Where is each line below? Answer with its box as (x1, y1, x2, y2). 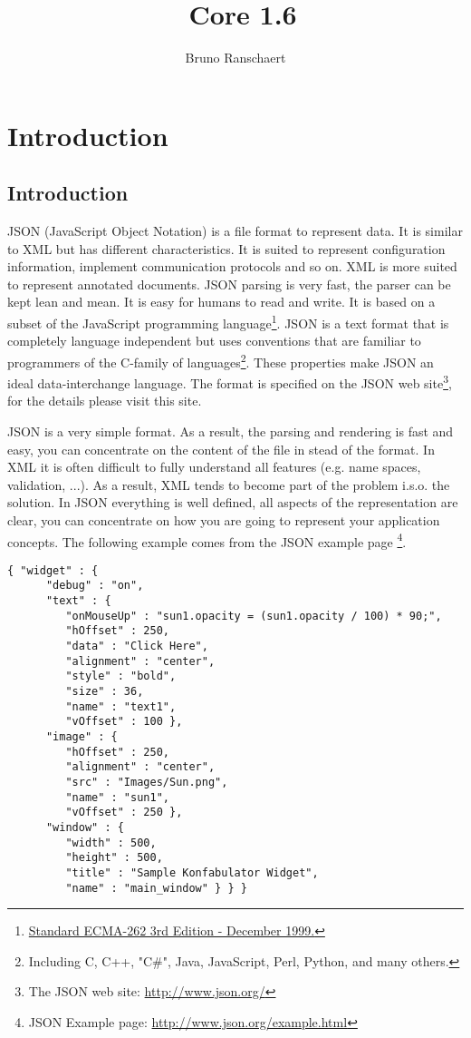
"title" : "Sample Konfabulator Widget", (65, 866, 319, 879)
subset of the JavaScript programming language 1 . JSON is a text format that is (7, 311, 449, 332)
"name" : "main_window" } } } (65, 881, 247, 895)
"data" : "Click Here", (65, 640, 208, 653)
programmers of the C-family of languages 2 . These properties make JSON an (7, 349, 434, 371)
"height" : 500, (65, 851, 163, 865)
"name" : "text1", (65, 700, 177, 713)
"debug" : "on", (45, 579, 144, 592)
